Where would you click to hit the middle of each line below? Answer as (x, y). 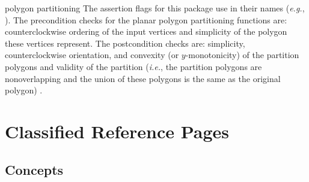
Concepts (34, 169)
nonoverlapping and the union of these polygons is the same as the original (143, 78)
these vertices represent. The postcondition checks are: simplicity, (125, 43)
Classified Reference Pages (117, 131)
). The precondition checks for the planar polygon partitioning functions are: (146, 19)
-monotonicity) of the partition (242, 55)
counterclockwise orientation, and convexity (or (92, 55)
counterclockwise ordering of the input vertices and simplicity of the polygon (146, 31)
